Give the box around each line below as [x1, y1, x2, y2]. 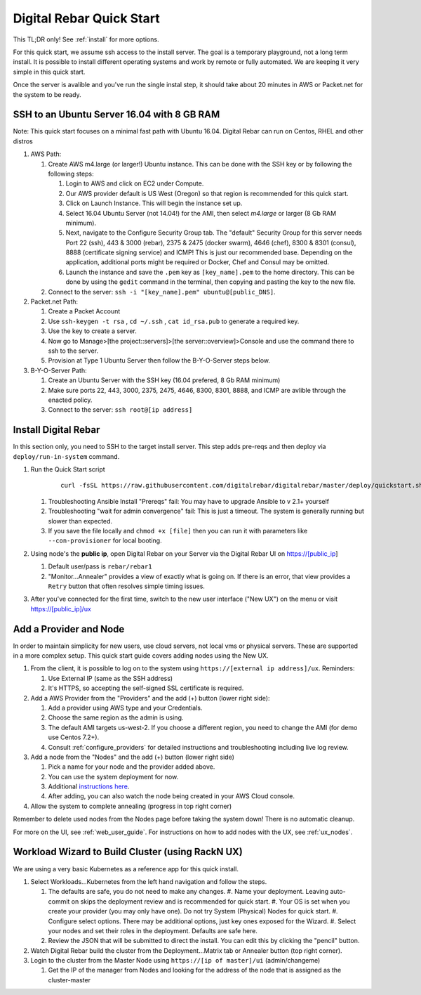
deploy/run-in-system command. [13, 452, 120, 460]
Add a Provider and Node [13, 623, 125, 635]
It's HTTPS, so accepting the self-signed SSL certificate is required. [48, 684, 244, 692]
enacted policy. [48, 396, 93, 404]
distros [13, 137, 33, 145]
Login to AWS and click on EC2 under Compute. [65, 179, 204, 188]
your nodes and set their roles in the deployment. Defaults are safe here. [48, 926, 258, 935]
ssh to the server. [48, 346, 98, 355]
